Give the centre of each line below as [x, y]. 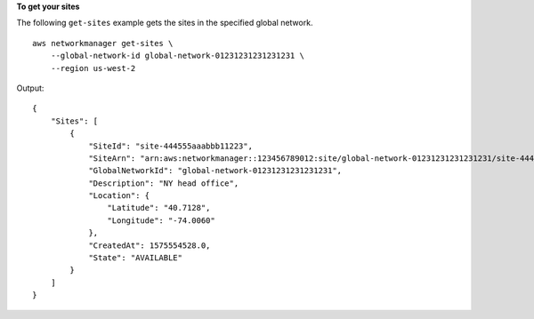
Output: [30, 88]
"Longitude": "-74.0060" [161, 220]
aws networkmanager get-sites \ [103, 43]
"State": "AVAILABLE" [135, 258]
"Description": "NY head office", [164, 183]
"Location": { [119, 196]
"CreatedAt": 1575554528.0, [150, 245]
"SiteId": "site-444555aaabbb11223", [171, 146]
